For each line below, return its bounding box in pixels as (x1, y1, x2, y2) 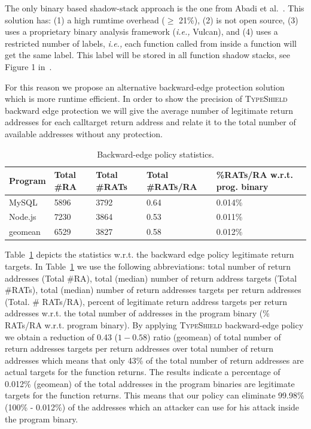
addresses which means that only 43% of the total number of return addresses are (5, 354, 304, 366)
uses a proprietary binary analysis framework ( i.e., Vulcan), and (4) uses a (5, 25, 278, 38)
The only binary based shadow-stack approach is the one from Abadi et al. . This (5, 2, 304, 14)
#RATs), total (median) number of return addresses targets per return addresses (5, 283, 301, 296)
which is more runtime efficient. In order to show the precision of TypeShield (5, 92, 288, 105)
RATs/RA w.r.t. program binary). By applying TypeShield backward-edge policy (5, 318, 304, 331)
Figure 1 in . (5, 60, 52, 72)
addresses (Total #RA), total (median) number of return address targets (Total (5, 271, 297, 284)
